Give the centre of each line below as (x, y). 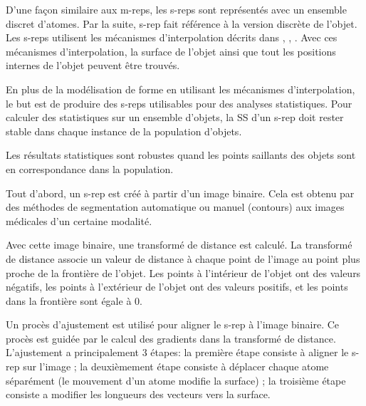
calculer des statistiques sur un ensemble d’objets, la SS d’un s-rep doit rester (175, 117)
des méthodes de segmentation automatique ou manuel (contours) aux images (175, 207)
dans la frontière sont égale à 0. (74, 300)
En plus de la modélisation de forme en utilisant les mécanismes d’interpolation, (181, 89)
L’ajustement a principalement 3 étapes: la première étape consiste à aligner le (177, 352)
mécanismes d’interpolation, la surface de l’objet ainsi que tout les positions (171, 51)
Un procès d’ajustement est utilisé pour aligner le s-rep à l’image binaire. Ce (173, 324)
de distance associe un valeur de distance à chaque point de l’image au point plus (183, 258)
